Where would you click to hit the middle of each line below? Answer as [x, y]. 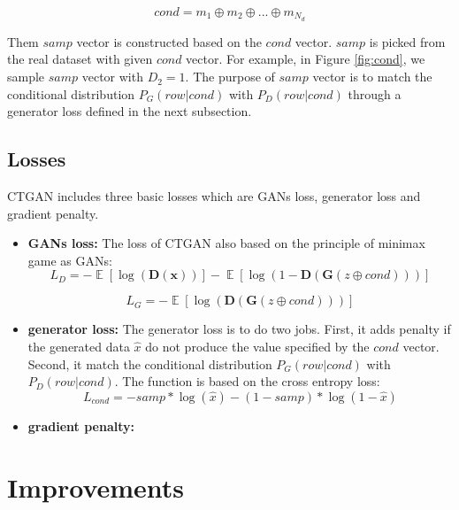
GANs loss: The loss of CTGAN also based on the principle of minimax [226, 243]
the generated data [79, 346]
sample [26, 77]
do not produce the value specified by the [257, 346]
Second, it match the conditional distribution [150, 363]
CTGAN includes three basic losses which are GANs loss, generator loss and [214, 196]
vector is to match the [372, 77]
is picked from [407, 41]
